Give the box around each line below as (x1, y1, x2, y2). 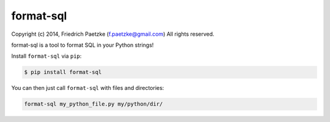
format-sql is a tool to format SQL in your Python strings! (11, 41, 154, 49)
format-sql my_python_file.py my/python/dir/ (24, 101, 163, 107)
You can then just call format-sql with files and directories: (11, 84, 164, 92)
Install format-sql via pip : (11, 52, 82, 60)
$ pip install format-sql (24, 69, 102, 76)
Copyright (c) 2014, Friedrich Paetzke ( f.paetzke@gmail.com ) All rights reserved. (11, 30, 215, 38)
